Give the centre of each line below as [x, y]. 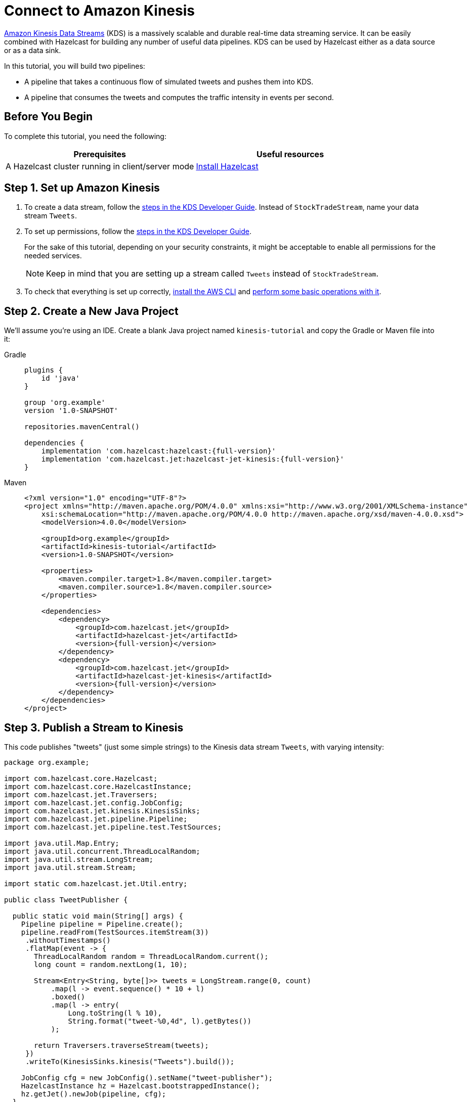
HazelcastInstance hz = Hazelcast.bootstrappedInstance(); [140, 1086]
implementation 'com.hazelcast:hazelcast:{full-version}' [159, 451]
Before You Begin [49, 117]
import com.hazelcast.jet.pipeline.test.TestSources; [113, 827]
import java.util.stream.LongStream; [79, 860]
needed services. [53, 256]
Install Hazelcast [227, 166]
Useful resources [290, 154]
